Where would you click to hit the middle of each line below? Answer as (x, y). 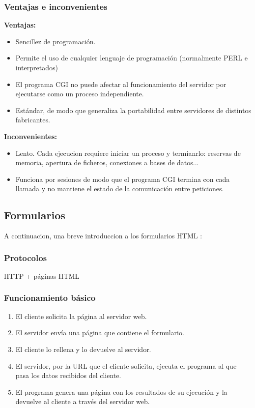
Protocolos (26, 257)
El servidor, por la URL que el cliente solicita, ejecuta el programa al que (126, 365)
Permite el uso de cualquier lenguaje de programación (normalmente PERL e (131, 58)
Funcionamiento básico (50, 298)
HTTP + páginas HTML (42, 276)
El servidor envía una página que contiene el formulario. (100, 333)
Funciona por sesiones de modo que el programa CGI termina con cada (123, 179)
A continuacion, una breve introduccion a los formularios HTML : (103, 236)
